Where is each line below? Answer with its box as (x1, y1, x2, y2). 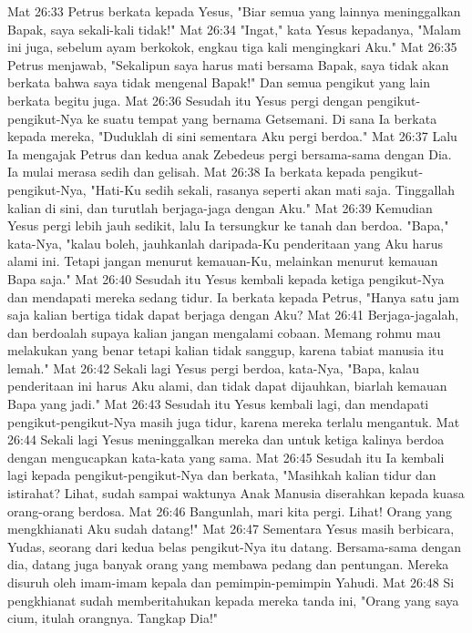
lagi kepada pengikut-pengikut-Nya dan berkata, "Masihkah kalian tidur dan (7, 465, 436, 485)
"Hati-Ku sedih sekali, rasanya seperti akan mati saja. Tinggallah (90, 179, 456, 199)
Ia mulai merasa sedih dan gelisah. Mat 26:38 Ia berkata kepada (7, 162, 366, 181)
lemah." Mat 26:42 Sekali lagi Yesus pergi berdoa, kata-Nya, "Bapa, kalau (7, 358, 419, 377)
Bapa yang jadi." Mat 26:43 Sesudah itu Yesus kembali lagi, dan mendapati (7, 394, 429, 413)
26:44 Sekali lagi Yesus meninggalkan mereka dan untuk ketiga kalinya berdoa (7, 430, 445, 449)
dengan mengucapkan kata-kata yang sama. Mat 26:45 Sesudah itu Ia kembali (7, 447, 445, 466)
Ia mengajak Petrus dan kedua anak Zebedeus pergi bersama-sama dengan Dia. (7, 144, 452, 163)
